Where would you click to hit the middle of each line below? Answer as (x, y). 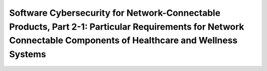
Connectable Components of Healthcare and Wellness (123, 41)
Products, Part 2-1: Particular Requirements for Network (127, 27)
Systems (28, 54)
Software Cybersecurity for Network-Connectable (115, 13)
